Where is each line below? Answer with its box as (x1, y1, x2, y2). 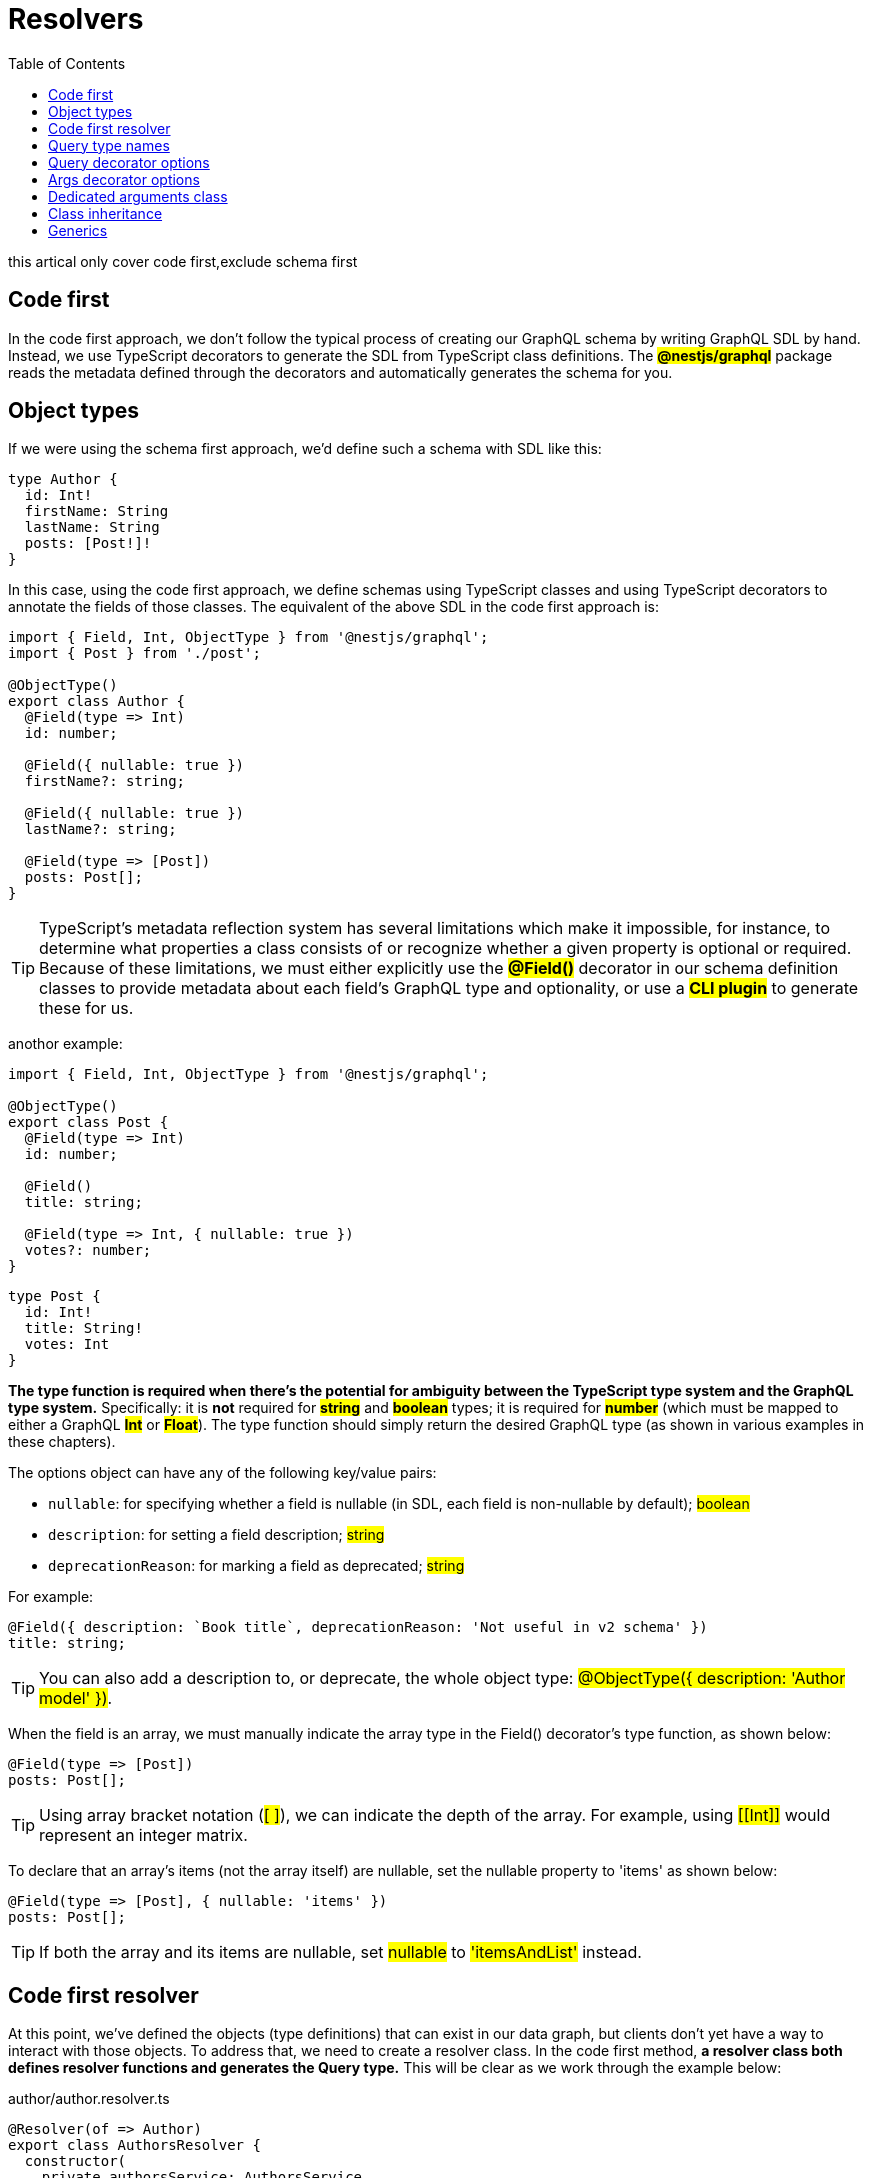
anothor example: (8, 1035, 123, 1053)
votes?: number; (24, 1242, 152, 1259)
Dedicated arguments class (48, 187, 228, 205)
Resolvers (8, 2, 144, 36)
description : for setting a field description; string (48, 1526, 385, 1544)
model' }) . (39, 1688, 113, 1709)
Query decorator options (48, 153, 210, 171)
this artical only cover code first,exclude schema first (8, 252, 358, 270)
